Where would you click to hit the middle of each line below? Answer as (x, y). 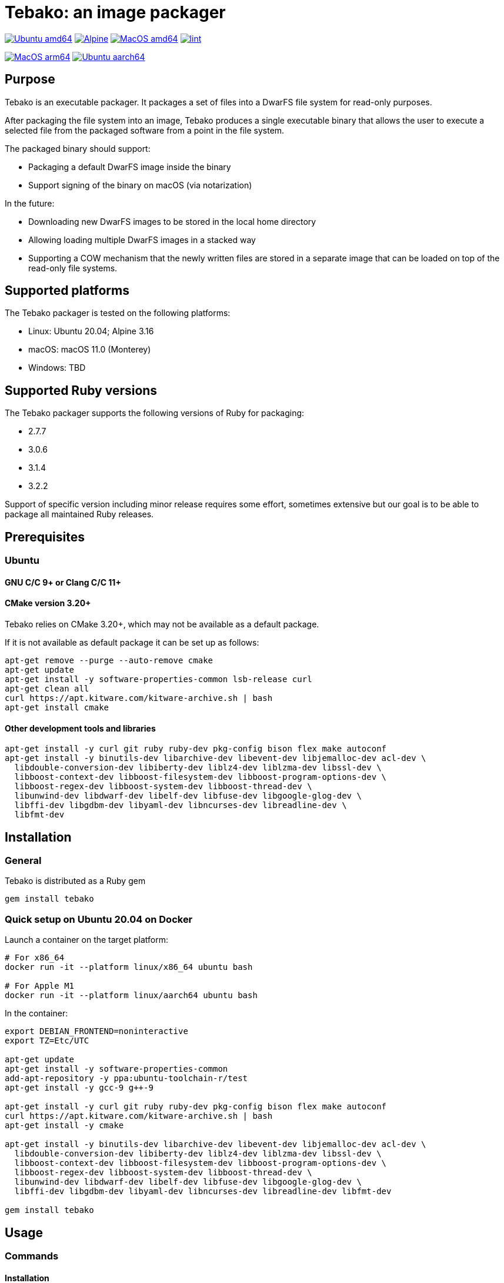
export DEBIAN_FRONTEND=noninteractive (96, 1031)
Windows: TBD (57, 368)
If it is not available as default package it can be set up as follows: (132, 642)
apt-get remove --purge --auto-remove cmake (109, 660)
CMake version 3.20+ (48, 603)
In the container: (36, 1013)
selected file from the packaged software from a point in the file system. (145, 130)
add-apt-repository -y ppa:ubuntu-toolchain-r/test (126, 1078)
